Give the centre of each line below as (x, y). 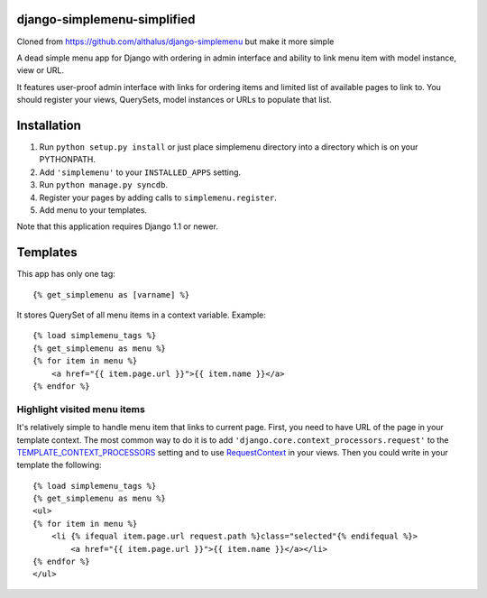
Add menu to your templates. (93, 210)
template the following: (60, 465)
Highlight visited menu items (81, 409)
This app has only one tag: (66, 274)
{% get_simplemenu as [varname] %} (111, 294)
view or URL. (41, 70)
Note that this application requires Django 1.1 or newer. (117, 226)
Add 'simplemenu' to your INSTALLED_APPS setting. (140, 172)
